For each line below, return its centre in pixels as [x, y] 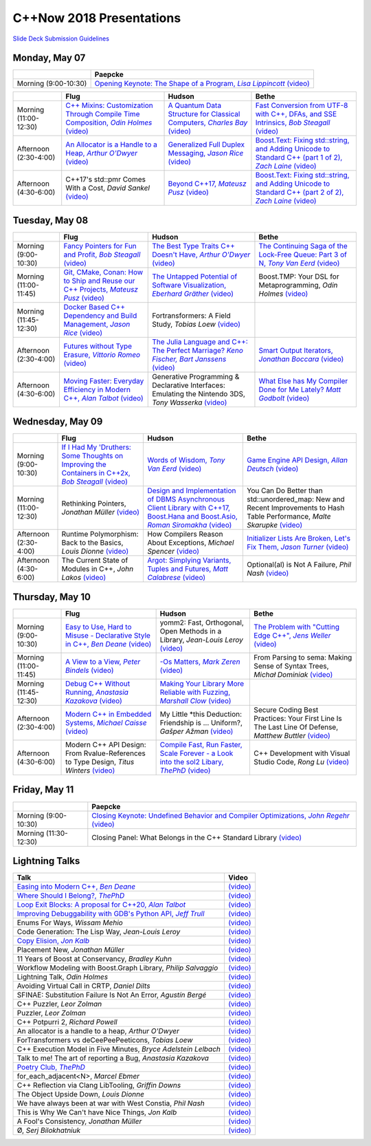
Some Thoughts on [92, 456]
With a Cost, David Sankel [108, 188]
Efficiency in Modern [97, 389]
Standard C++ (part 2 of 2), [300, 193]
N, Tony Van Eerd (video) [299, 263]
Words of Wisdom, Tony [186, 460]
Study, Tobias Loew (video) [196, 324]
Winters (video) [90, 770]
